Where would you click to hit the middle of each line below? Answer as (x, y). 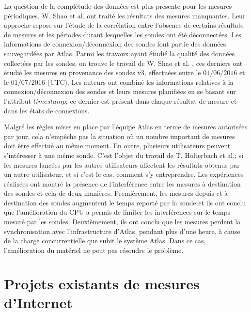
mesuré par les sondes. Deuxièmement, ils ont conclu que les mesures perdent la (122, 222)
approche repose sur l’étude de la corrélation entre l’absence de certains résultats (124, 25)
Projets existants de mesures (102, 283)
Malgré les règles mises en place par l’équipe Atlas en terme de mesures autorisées (126, 127)
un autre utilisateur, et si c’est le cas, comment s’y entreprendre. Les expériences (124, 174)
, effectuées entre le (173, 72)
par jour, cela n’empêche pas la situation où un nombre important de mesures (119, 136)
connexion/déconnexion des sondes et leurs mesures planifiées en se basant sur (120, 91)
